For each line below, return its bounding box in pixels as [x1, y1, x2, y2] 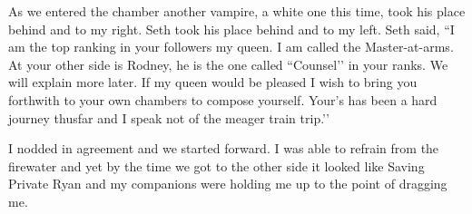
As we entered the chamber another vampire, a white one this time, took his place [8, 2, 466, 20]
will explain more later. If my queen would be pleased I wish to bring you [8, 73, 418, 92]
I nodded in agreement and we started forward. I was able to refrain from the [8, 139, 439, 158]
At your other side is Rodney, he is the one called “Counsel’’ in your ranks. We [8, 54, 448, 73]
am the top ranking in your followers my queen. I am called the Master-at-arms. [8, 37, 454, 56]
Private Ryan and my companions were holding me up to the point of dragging [8, 174, 447, 193]
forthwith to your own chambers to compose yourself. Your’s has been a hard [8, 90, 438, 109]
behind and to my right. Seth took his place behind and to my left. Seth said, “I [8, 19, 455, 38]
